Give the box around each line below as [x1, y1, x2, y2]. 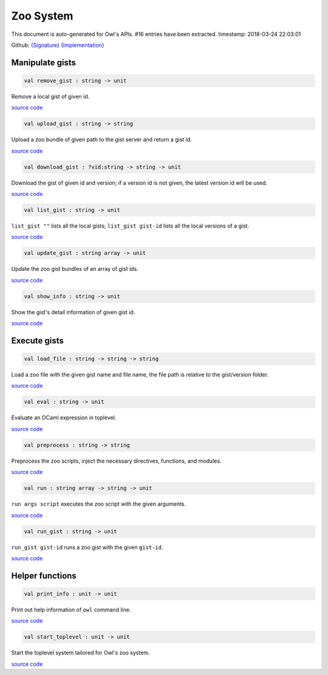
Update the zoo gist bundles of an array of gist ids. [11, 265, 139, 273]
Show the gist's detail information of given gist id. [11, 308, 135, 316]
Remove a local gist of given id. [11, 93, 90, 100]
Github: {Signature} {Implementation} [11, 41, 104, 49]
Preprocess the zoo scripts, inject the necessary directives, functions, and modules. [11, 457, 222, 464]
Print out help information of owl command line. [11, 606, 131, 613]
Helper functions [11, 570, 77, 581]
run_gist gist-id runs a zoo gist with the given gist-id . [11, 544, 163, 551]
